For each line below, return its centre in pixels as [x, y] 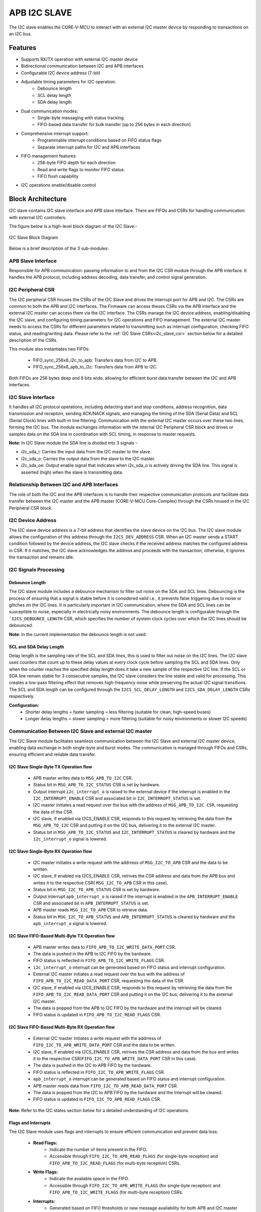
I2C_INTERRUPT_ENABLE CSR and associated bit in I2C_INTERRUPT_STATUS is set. [117, 798]
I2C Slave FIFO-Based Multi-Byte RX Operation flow [62, 1027]
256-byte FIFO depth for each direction [77, 163]
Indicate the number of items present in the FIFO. [98, 1149]
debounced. [21, 625]
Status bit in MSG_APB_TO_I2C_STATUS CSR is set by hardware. [97, 785]
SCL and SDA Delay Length [36, 647]
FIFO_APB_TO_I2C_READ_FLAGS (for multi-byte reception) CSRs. [115, 1163]
